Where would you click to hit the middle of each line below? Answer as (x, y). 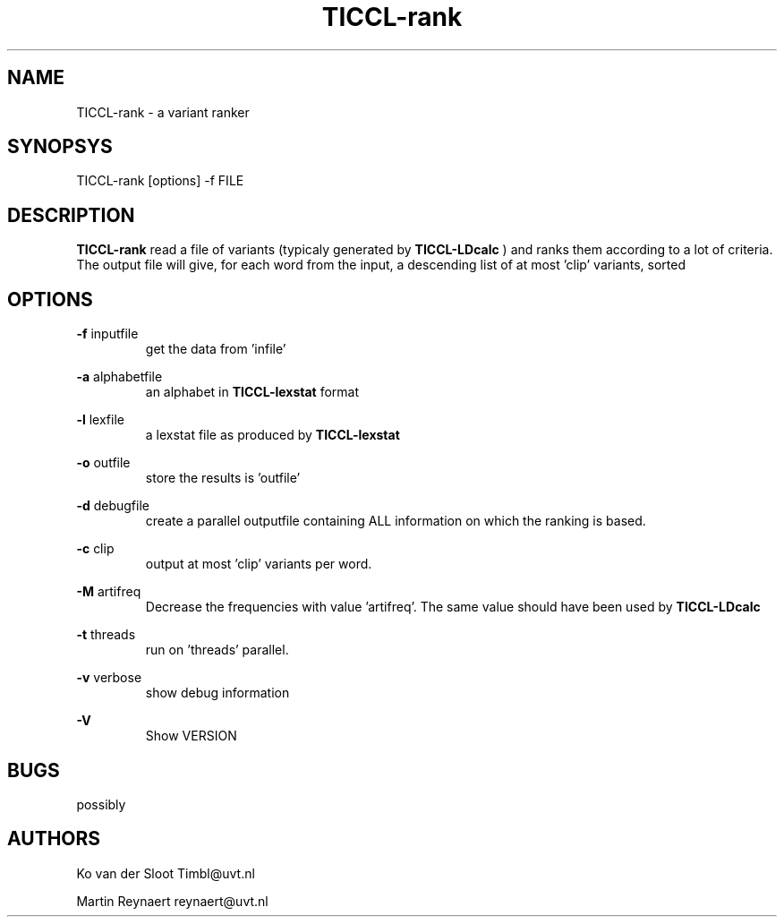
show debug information (217, 693)
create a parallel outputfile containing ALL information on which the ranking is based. (396, 521)
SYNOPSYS (60, 147)
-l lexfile (100, 420)
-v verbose (109, 678)
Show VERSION (191, 736)
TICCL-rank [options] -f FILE (160, 181)
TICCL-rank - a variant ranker (163, 112)
